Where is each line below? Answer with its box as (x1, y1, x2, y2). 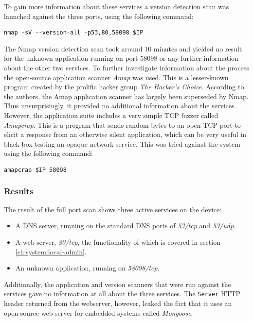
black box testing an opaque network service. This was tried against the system (4, 138, 240, 149)
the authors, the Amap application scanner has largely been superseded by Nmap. (4, 91, 249, 101)
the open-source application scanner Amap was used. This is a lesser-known (4, 72, 229, 82)
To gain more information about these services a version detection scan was (4, 1, 229, 11)
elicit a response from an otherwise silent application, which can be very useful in (4, 129, 246, 139)
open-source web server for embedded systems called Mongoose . (4, 307, 193, 318)
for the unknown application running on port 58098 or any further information (4, 53, 238, 63)
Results (4, 185, 34, 197)
